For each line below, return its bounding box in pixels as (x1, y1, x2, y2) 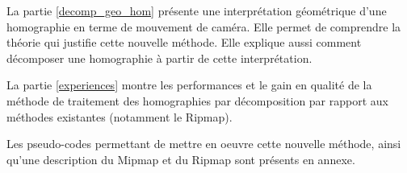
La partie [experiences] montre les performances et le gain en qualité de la (6, 76, 372, 93)
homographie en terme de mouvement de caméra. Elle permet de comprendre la (6, 18, 401, 35)
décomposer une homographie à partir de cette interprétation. (6, 49, 313, 66)
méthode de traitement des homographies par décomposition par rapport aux (6, 92, 388, 109)
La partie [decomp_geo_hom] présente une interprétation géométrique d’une (6, 2, 387, 19)
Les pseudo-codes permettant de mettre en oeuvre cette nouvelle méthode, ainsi (6, 135, 401, 152)
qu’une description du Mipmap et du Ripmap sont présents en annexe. (6, 150, 355, 167)
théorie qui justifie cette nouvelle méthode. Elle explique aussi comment (6, 34, 362, 51)
